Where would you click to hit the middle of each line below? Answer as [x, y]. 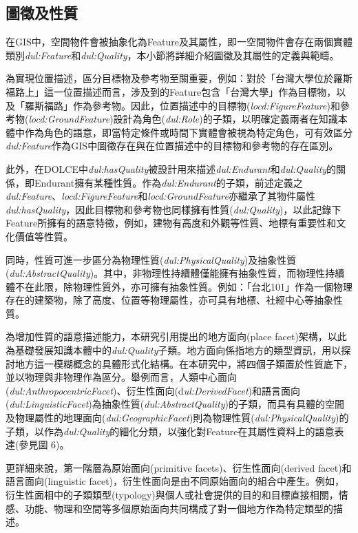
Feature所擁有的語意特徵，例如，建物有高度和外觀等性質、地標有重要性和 [171, 223]
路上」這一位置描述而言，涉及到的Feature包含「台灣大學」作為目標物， [176, 91]
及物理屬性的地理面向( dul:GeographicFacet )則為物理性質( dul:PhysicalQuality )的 [177, 418]
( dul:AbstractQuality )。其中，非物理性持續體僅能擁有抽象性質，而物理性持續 [175, 273]
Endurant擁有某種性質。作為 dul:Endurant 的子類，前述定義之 [168, 182]
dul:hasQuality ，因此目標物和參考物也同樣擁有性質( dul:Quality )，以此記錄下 [173, 209]
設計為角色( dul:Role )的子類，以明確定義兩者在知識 [225, 119]
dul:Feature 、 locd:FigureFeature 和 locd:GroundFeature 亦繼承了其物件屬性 [160, 196]
